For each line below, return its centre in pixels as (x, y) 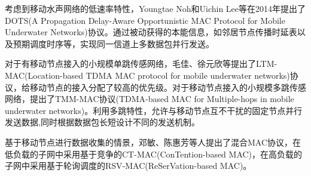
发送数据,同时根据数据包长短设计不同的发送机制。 (102, 122)
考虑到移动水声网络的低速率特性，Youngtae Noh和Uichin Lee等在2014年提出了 (155, 8)
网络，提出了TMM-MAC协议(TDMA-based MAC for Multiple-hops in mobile (150, 99)
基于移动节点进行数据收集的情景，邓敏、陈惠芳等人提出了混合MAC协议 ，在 (153, 142)
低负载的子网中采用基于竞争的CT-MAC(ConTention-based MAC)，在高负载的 (154, 154)
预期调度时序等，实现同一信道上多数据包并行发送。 (113, 43)
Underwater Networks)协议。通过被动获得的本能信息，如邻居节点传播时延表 (151, 32)
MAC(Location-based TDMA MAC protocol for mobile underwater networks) (147, 75)
